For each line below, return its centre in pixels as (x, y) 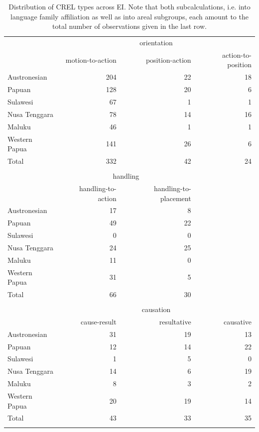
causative (237, 321)
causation (156, 309)
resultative (175, 321)
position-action (168, 59)
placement (176, 198)
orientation (156, 43)
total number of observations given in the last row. (129, 26)
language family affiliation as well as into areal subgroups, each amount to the (129, 16)
